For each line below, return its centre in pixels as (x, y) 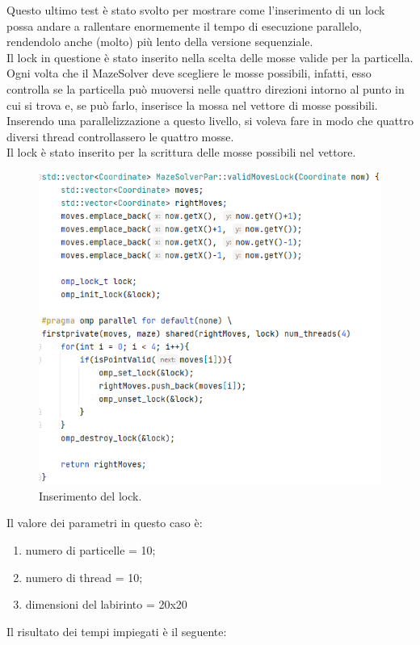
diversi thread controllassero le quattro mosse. (120, 136)
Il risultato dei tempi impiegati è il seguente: (117, 631)
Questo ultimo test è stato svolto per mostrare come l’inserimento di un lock (196, 10)
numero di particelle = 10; (90, 549)
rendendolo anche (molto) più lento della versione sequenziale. (160, 42)
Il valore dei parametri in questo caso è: (105, 523)
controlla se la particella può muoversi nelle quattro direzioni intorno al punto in (206, 88)
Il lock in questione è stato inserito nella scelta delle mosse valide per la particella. (210, 57)
